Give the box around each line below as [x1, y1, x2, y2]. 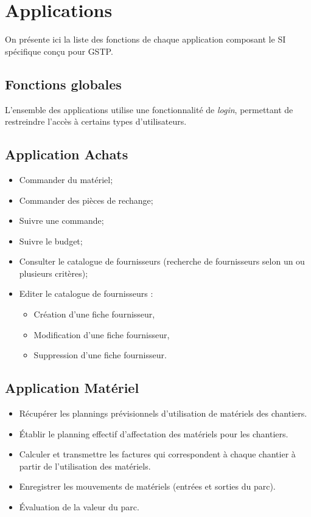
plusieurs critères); [19, 266, 88, 279]
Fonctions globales [5, 74, 122, 93]
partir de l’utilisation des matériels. [19, 459, 151, 472]
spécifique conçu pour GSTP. [5, 44, 113, 57]
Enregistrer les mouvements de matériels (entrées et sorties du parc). [19, 480, 276, 493]
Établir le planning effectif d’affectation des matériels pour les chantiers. [19, 427, 288, 440]
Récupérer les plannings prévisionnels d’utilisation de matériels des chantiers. [19, 407, 307, 420]
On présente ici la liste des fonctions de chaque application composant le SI [5, 33, 286, 46]
